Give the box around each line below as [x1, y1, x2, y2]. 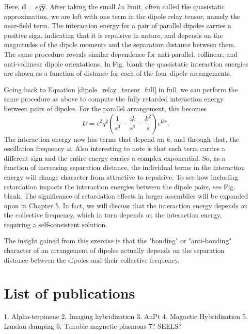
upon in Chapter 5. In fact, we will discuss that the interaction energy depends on [4, 200, 248, 210]
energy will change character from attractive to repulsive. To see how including [4, 171, 238, 182]
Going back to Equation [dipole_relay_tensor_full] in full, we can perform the [4, 84, 238, 94]
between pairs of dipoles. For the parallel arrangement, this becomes [4, 103, 206, 113]
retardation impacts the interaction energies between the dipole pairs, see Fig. [4, 181, 236, 191]
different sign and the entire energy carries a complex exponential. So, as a [4, 152, 225, 163]
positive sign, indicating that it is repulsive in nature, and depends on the [4, 30, 223, 40]
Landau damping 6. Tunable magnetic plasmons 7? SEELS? [4, 320, 182, 331]
